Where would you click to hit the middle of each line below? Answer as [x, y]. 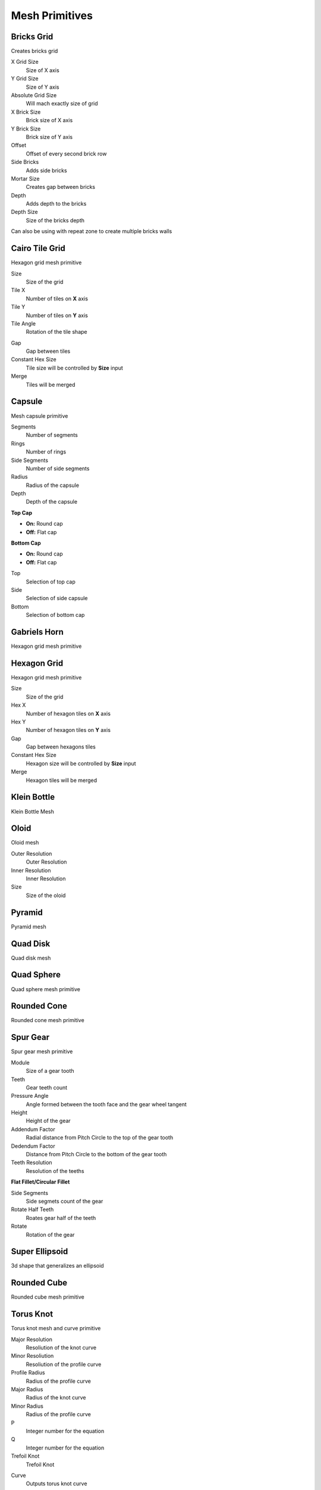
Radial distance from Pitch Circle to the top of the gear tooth [100, 1138]
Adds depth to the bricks [56, 204]
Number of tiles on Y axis [57, 315]
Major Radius [27, 1389]
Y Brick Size [26, 129]
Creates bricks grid [34, 51]
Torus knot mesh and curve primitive [56, 1328]
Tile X [18, 290]
